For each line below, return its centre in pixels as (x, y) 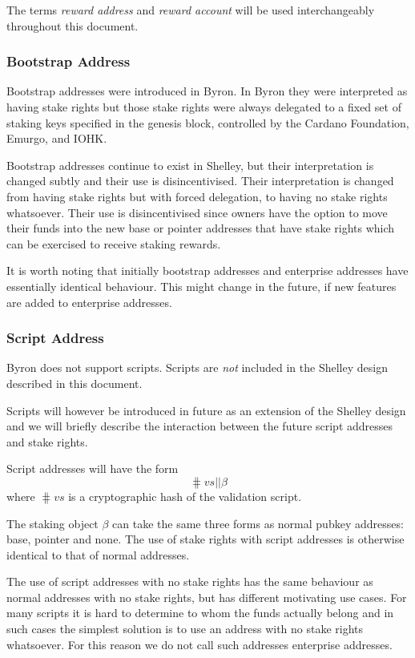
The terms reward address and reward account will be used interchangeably (191, 10)
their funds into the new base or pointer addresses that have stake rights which (201, 228)
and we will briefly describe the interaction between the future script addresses (200, 426)
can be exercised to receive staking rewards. (114, 243)
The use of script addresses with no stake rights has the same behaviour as (190, 581)
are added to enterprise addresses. (89, 302)
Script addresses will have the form (93, 468)
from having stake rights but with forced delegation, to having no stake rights (197, 196)
